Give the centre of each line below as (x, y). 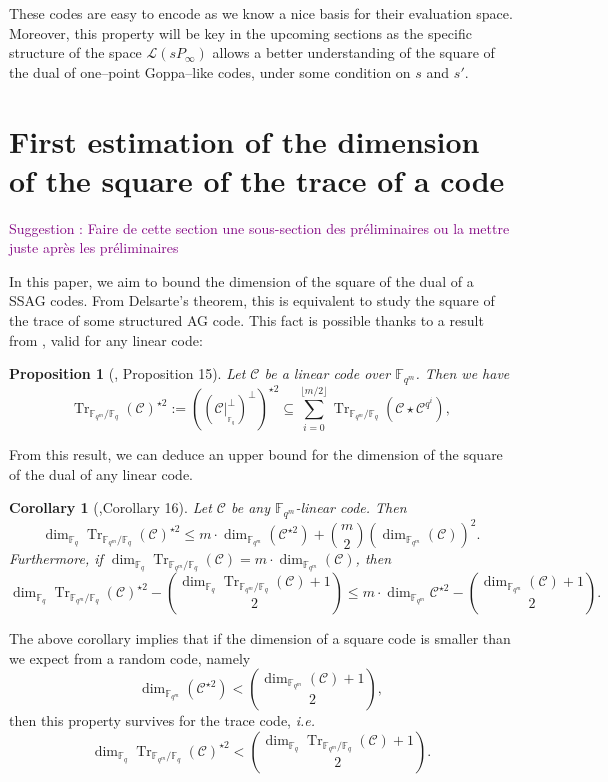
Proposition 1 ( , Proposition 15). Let (127, 373)
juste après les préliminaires (94, 247)
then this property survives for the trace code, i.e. (162, 720)
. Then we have (462, 373)
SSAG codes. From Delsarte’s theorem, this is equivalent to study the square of (252, 300)
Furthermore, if (56, 558)
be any (250, 507)
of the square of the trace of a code (257, 179)
